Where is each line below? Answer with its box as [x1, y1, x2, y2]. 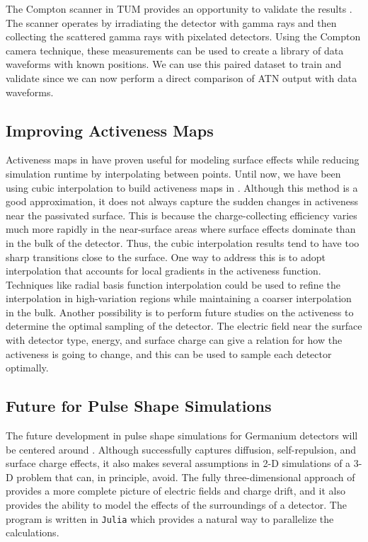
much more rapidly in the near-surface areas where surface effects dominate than [6, 221, 356, 236]
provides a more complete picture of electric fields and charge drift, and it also [6, 483, 345, 498]
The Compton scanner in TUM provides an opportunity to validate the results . [6, 1, 352, 16]
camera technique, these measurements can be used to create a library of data [6, 42, 344, 57]
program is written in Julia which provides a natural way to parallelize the [6, 511, 334, 526]
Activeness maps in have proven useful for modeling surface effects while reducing [6, 152, 360, 167]
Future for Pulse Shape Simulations [6, 395, 272, 417]
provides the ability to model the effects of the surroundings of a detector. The [6, 497, 347, 512]
